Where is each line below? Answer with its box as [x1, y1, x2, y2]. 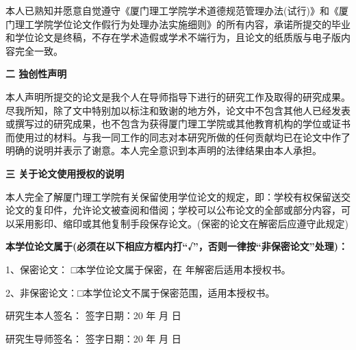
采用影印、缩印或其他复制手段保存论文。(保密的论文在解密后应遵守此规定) [14, 216, 348, 230]
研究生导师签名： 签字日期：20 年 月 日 [5, 331, 181, 345]
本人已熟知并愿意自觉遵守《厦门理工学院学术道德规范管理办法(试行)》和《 [5, 3, 339, 17]
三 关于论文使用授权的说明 [5, 166, 125, 180]
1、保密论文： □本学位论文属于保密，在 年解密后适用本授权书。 [5, 262, 291, 276]
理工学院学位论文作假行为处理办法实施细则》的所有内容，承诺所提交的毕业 [14, 16, 351, 31]
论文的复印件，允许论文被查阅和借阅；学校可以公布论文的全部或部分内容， [5, 203, 341, 217]
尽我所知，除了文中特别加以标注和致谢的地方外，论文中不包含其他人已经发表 [5, 103, 351, 117]
